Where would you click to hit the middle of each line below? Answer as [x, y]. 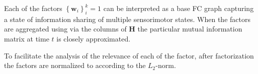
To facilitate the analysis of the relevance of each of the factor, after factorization [129, 55]
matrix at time [27, 38]
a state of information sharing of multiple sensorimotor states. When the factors [127, 19]
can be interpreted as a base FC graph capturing [179, 8]
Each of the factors [33, 8]
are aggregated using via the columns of [65, 29]
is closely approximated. [94, 38]
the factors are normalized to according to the [75, 65]
